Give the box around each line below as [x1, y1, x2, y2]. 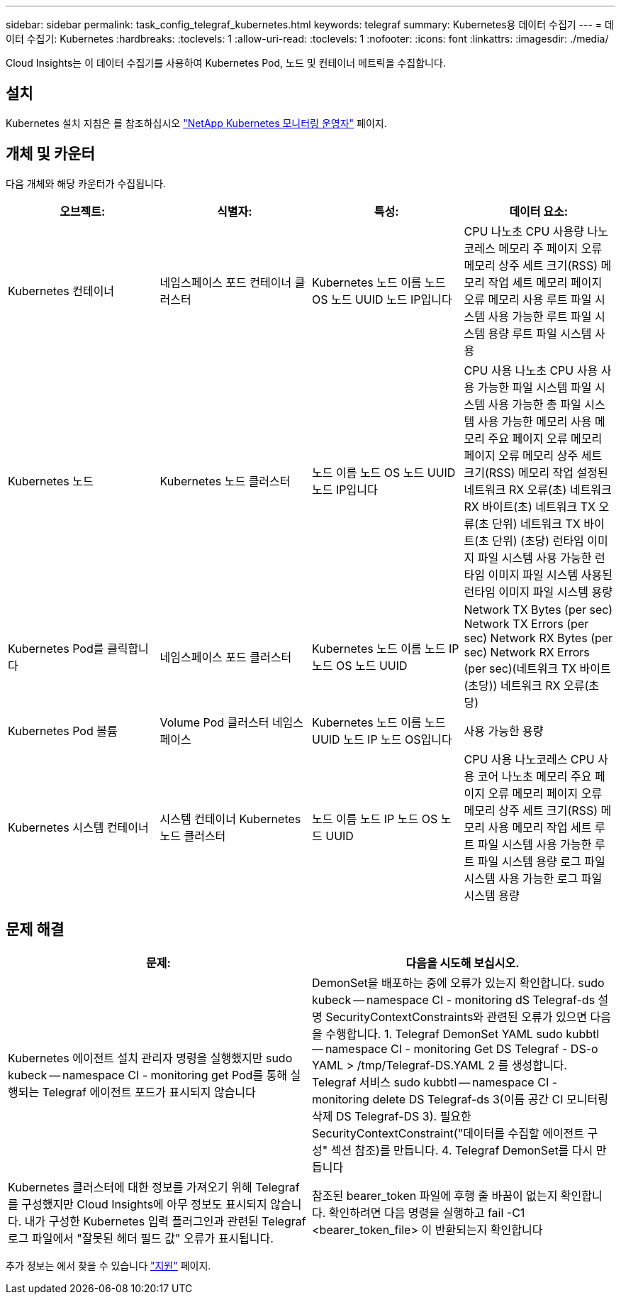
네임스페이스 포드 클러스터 [160, 649, 292, 664]
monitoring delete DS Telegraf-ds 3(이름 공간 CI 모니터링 [312, 1091, 608, 1106]
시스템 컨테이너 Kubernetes [160, 811, 301, 826]
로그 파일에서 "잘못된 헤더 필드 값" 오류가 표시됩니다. [8, 1230, 274, 1245]
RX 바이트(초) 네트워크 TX [464, 499, 595, 514]
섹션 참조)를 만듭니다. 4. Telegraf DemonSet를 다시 [330, 1142, 593, 1157]
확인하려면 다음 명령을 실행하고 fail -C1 [328, 1205, 525, 1220]
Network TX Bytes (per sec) [464, 602, 613, 617]
